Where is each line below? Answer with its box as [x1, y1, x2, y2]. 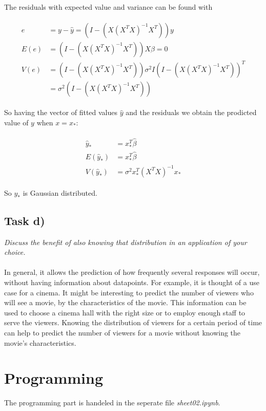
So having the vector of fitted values [4, 107, 118, 118]
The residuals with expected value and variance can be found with [4, 2, 213, 12]
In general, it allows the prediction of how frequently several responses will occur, [4, 267, 260, 277]
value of [4, 117, 29, 127]
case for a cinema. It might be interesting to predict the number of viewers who [4, 287, 254, 297]
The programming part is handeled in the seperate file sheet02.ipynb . [4, 397, 220, 408]
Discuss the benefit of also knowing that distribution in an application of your [4, 236, 247, 247]
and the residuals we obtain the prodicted [126, 107, 257, 118]
